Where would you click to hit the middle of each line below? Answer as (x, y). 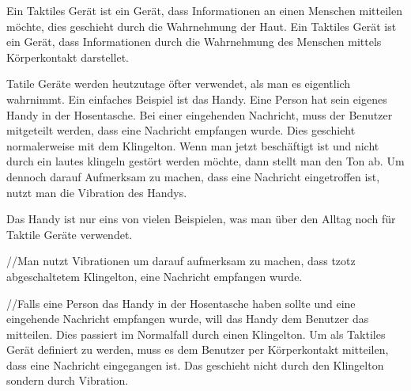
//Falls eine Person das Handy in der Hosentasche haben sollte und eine (181, 303)
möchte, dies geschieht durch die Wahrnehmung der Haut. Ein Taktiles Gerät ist (202, 26)
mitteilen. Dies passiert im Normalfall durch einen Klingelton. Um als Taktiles (196, 334)
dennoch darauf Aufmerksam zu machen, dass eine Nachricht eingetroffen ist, (193, 176)
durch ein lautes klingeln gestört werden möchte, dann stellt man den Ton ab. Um (205, 161)
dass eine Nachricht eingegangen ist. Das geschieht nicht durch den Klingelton (195, 364)
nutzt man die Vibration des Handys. (97, 192)
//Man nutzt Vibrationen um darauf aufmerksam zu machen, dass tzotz (181, 261)
